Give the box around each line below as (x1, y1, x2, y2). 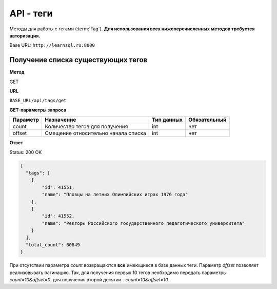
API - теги (9, 8, 53, 19)
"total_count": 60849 (26, 242, 81, 247)
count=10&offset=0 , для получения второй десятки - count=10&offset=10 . (9, 277, 170, 283)
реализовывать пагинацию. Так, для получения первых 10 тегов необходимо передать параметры (9, 269, 227, 276)
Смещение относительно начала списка (44, 130, 146, 137)
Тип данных (152, 116, 183, 123)
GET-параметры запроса (9, 107, 67, 113)
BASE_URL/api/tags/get (9, 98, 67, 104)
